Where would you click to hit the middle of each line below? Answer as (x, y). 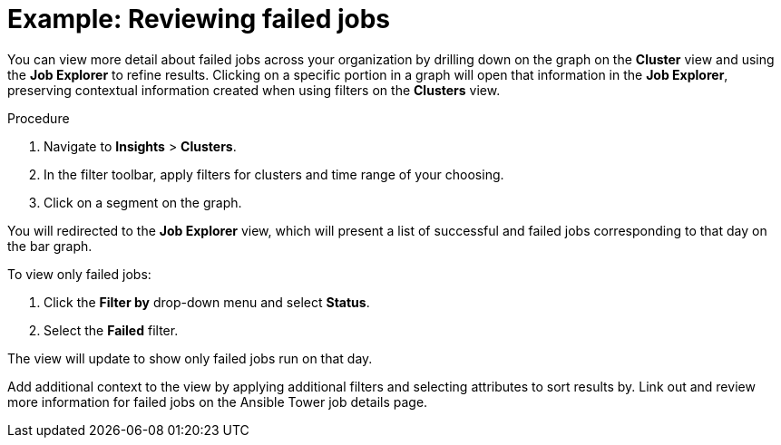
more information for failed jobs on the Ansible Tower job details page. (218, 401)
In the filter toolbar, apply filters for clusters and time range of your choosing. (274, 174)
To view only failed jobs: (79, 274)
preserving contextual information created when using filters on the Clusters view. (254, 90)
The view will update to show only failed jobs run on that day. (190, 358)
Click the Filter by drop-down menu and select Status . (207, 302)
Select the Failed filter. (111, 330)
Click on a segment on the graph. (143, 202)
